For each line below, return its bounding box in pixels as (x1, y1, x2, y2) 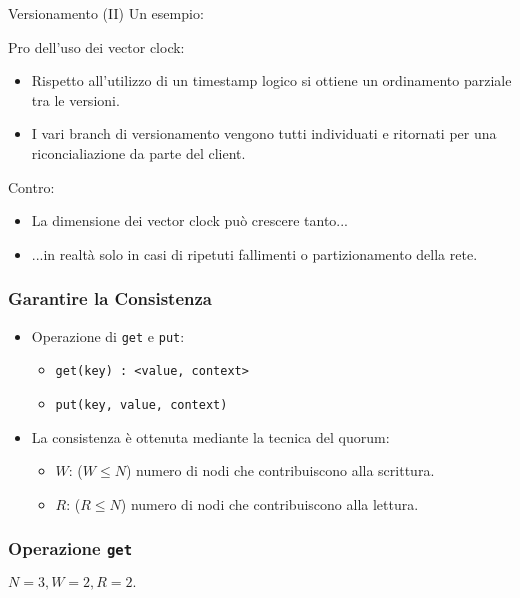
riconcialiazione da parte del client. (31, 142, 246, 163)
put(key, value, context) (55, 397, 228, 412)
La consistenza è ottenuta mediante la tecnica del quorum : (31, 426, 390, 447)
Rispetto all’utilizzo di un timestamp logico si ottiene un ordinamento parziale (31, 70, 512, 91)
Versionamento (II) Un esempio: (8, 3, 204, 23)
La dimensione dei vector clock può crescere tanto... (31, 210, 348, 231)
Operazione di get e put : (31, 325, 185, 346)
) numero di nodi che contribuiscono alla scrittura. (125, 460, 435, 481)
